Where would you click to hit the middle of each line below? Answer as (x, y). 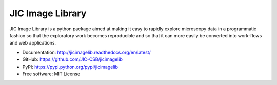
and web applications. (33, 43)
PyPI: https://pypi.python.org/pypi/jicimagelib (70, 67)
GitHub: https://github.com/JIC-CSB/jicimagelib (72, 59)
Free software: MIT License (51, 74)
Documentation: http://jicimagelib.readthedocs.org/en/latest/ (86, 52)
